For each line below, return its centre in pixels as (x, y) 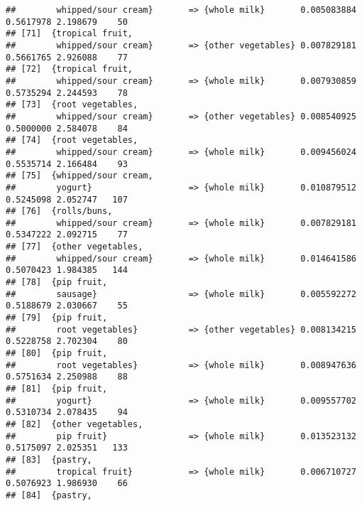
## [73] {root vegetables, (72, 105)
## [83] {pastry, (49, 459)
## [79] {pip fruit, (57, 318)
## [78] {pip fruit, (57, 282)
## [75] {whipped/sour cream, (79, 176)
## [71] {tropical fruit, (69, 34)
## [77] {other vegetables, (75, 247)
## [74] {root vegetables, (72, 140)
